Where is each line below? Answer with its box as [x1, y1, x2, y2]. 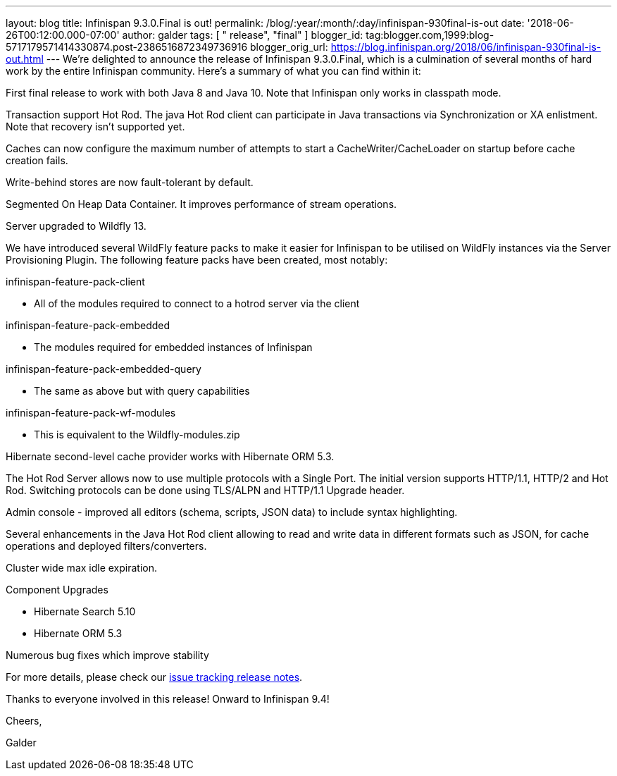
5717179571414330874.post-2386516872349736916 [6, 41, 248, 53]
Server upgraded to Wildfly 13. [6, 220, 147, 232]
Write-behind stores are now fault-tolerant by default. [6, 176, 254, 188]
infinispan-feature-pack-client [6, 276, 145, 288]
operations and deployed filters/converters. [6, 540, 207, 552]
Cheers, [6, 715, 42, 727]
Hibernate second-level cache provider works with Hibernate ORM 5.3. [6, 450, 335, 462]
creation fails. [6, 154, 68, 166]
